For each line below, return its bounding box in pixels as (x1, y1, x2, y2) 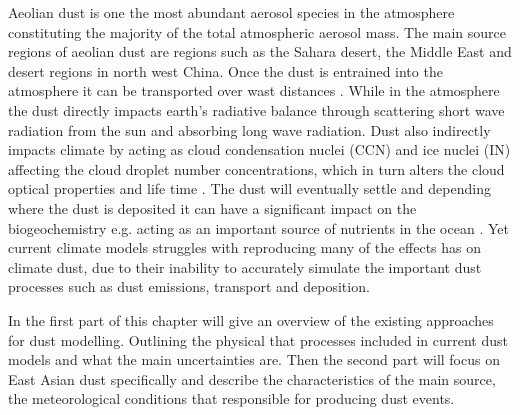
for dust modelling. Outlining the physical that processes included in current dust (8, 329, 509, 350)
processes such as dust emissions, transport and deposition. (8, 276, 370, 297)
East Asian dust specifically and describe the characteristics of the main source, (8, 368, 496, 389)
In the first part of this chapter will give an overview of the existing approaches (8, 309, 494, 330)
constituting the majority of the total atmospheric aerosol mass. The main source (8, 21, 506, 42)
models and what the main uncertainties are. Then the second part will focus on (8, 349, 500, 370)
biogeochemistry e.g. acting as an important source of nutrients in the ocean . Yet (8, 217, 509, 238)
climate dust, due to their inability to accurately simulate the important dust (8, 256, 482, 277)
